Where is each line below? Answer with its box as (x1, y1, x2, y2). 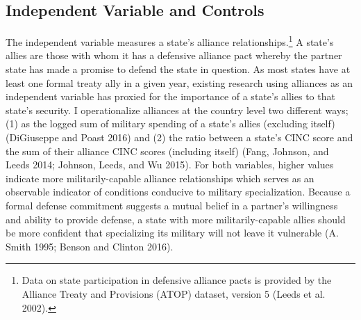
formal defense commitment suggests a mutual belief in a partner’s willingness (6, 198, 338, 212)
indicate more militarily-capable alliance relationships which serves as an (6, 170, 314, 185)
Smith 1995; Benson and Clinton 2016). (6, 239, 174, 253)
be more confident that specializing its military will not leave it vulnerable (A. (6, 225, 339, 240)
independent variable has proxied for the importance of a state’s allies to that (6, 89, 335, 104)
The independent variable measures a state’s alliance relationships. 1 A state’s (6, 33, 334, 49)
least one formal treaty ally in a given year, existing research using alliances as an (6, 75, 353, 90)
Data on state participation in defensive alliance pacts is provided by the (22, 273, 332, 287)
